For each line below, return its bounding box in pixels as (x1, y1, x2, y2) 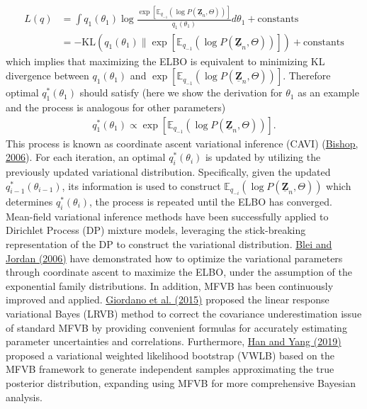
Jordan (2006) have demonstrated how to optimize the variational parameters (6, 250, 343, 265)
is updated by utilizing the (205, 150, 321, 164)
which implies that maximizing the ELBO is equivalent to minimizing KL (6, 53, 325, 68)
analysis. (6, 389, 43, 404)
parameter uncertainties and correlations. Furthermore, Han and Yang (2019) (6, 334, 341, 349)
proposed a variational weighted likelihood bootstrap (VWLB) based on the (6, 347, 334, 362)
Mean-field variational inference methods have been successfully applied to (6, 208, 329, 223)
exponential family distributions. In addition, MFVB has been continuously (6, 278, 334, 293)
